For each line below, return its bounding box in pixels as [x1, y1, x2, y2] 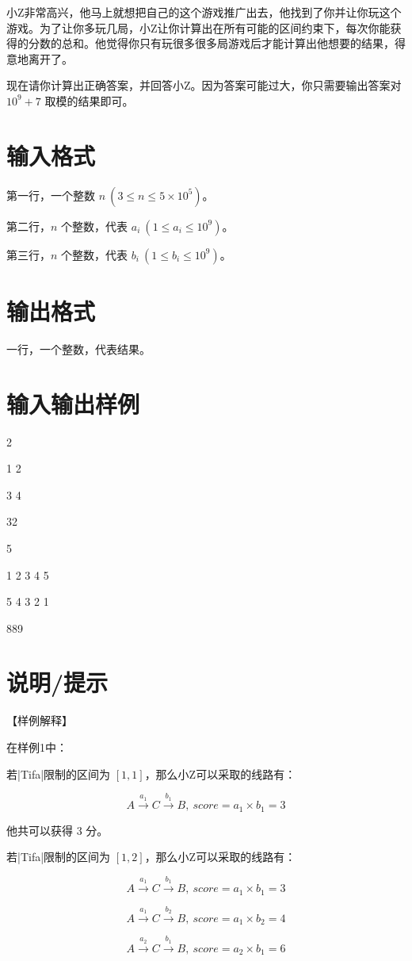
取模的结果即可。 [44, 92, 134, 109]
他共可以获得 [6, 821, 73, 838]
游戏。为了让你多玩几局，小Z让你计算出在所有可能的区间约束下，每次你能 [6, 19, 391, 36]
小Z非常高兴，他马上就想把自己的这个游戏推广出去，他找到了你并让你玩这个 [6, 4, 402, 20]
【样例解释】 [6, 712, 73, 729]
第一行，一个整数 [6, 186, 95, 203]
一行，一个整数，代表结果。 [6, 340, 151, 357]
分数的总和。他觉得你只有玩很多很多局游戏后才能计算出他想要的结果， [28, 35, 395, 52]
